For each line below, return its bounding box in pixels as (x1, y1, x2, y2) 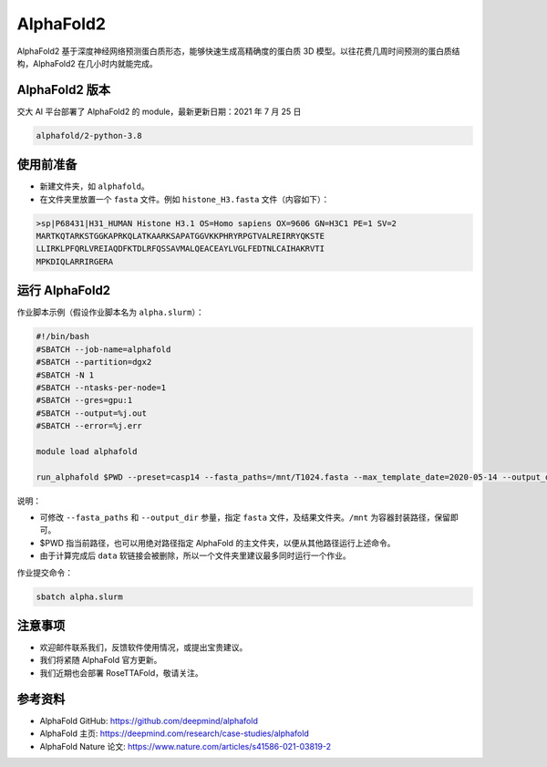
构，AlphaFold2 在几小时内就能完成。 (16, 57, 159, 68)
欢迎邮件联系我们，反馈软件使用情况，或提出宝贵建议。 (39, 642, 248, 653)
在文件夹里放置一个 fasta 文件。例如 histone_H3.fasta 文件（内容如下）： (39, 193, 330, 204)
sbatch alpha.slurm (36, 591, 123, 602)
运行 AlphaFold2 (16, 283, 111, 298)
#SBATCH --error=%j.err (36, 420, 143, 431)
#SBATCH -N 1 (36, 369, 95, 380)
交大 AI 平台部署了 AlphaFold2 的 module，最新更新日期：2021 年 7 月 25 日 (16, 106, 302, 117)
